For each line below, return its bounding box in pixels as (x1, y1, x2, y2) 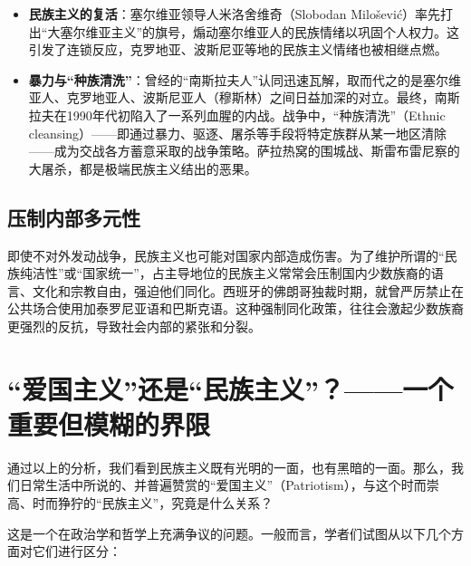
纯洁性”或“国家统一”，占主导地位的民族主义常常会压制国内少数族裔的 (19, 264, 431, 283)
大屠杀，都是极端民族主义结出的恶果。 (28, 158, 257, 177)
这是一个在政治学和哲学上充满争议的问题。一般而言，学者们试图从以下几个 (7, 523, 451, 542)
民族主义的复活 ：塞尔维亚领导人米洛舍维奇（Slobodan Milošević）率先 (28, 5, 441, 23)
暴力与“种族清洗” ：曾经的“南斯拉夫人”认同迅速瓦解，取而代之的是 (28, 70, 424, 89)
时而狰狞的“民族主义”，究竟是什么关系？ (32, 494, 274, 513)
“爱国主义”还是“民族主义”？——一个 (7, 369, 454, 407)
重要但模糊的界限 (7, 405, 211, 442)
